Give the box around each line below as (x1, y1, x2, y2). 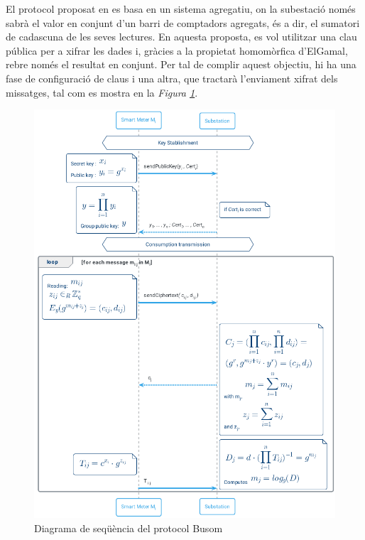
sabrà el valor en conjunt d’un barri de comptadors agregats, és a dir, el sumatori (6, 15, 360, 30)
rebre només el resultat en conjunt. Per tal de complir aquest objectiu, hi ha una (6, 57, 356, 72)
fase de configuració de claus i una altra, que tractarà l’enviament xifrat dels (6, 70, 338, 85)
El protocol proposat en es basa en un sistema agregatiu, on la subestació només (6, 1, 356, 16)
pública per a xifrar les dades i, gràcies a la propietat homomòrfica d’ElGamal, (6, 43, 348, 58)
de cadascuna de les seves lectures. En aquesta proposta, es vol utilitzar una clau (6, 29, 357, 44)
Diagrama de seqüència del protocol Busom (34, 520, 223, 535)
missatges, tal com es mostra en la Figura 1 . (6, 85, 198, 99)
